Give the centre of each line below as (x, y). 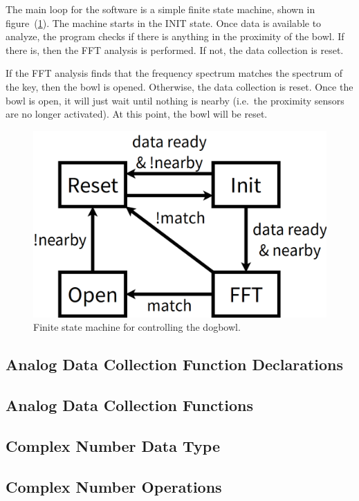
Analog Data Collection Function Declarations (175, 364)
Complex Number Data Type (113, 445)
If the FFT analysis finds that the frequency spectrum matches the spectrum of (174, 73)
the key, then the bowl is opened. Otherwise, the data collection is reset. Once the (179, 86)
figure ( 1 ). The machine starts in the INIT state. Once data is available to (164, 22)
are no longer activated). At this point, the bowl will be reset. (137, 114)
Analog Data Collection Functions (129, 405)
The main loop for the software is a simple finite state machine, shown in (160, 9)
